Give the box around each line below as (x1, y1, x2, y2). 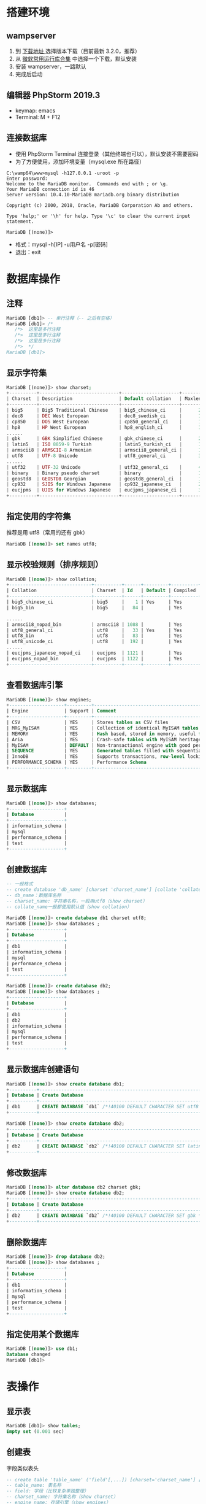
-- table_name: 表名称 (6, 1483, 62, 1489)
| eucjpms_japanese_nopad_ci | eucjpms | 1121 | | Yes (6, 650, 183, 657)
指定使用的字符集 (6, 511, 71, 522)
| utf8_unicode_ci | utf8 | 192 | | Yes (6, 639, 183, 645)
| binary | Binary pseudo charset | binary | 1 (6, 470, 202, 476)
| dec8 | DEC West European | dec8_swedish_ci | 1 (6, 412, 202, 419)
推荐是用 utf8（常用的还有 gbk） (6, 528, 89, 536)
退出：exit (15, 248, 41, 255)
